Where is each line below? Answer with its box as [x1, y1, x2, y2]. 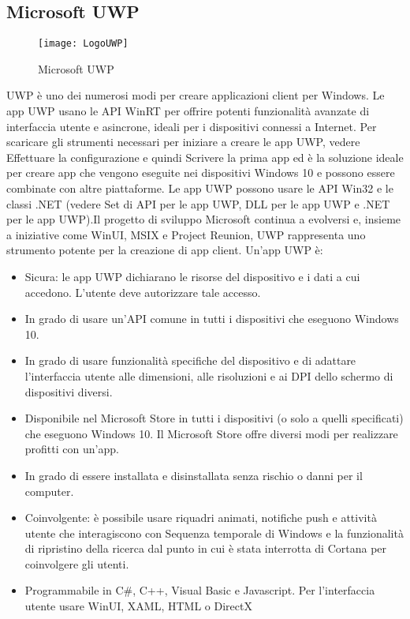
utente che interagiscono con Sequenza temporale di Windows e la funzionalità [24, 524, 404, 541]
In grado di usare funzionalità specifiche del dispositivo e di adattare [24, 352, 356, 369]
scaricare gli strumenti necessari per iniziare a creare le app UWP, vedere [6, 133, 360, 150]
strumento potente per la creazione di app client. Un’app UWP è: [6, 242, 323, 258]
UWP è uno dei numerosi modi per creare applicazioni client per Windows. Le [6, 87, 385, 103]
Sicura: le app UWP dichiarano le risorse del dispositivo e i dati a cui [24, 268, 360, 284]
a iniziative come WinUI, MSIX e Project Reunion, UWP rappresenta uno [6, 226, 366, 242]
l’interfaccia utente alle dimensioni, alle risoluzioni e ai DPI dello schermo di [24, 367, 393, 384]
